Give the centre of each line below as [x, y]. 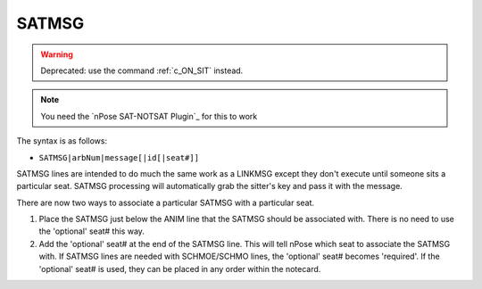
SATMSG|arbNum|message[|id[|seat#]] [119, 157]
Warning [57, 54]
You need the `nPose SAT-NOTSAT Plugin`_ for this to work [149, 116]
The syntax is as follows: [62, 141]
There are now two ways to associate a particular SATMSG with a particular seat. [166, 202]
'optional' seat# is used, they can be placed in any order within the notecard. [180, 268]
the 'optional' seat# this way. [91, 231]
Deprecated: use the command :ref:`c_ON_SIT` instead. [142, 70]
